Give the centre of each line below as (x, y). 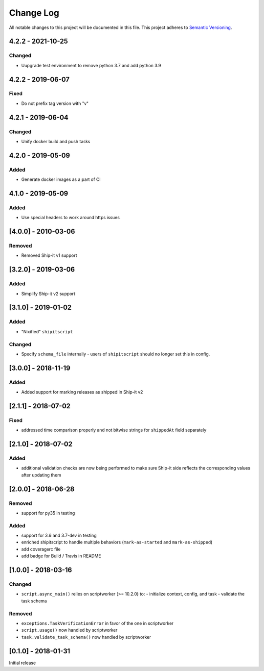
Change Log (34, 13)
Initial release (22, 663)
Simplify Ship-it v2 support (48, 294)
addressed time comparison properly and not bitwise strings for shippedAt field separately (114, 430)
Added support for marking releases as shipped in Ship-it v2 (82, 392)
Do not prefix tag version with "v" (55, 103)
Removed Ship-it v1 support (49, 255)
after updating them (41, 475)
